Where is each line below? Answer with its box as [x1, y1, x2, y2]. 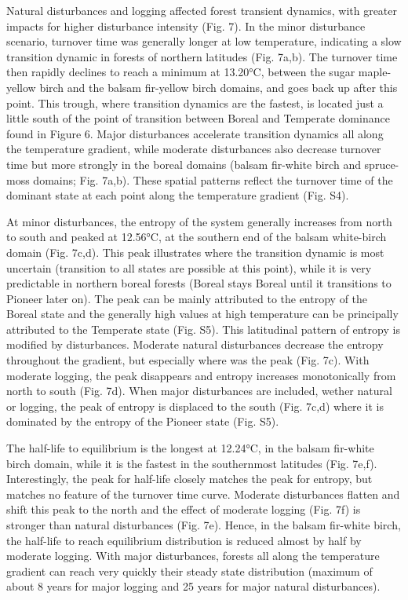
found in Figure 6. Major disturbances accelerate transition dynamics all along [6, 125, 384, 141]
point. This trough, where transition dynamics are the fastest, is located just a [6, 94, 384, 111]
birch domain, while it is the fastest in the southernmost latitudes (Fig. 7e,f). [6, 455, 377, 471]
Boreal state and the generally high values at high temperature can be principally [6, 305, 399, 322]
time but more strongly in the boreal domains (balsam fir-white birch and [6, 155, 361, 172]
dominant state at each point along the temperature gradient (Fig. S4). [6, 187, 349, 203]
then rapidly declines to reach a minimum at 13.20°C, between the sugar [6, 64, 355, 80]
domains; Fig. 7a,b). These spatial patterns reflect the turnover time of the [33, 171, 393, 188]
